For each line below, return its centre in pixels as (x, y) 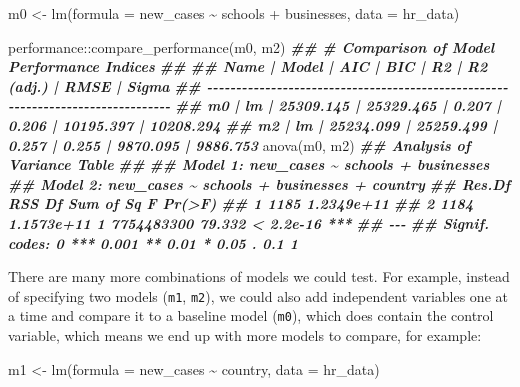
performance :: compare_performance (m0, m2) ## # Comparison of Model (251, 46)
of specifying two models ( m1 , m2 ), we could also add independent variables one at (258, 295)
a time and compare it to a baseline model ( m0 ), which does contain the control (251, 315)
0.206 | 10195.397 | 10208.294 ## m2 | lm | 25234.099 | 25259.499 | (253, 124)
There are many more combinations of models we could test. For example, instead (259, 276)
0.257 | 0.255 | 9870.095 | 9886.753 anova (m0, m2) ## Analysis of (239, 144)
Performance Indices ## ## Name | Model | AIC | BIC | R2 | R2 (248, 66)
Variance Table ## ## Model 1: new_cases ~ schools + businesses (249, 164)
